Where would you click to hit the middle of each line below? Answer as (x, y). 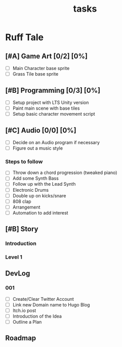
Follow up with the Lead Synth (44, 184)
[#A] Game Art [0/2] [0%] (46, 56)
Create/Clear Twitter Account (43, 299)
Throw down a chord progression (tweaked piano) (65, 172)
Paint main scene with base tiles (46, 108)
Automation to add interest (40, 213)
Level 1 (14, 257)
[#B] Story (22, 229)
